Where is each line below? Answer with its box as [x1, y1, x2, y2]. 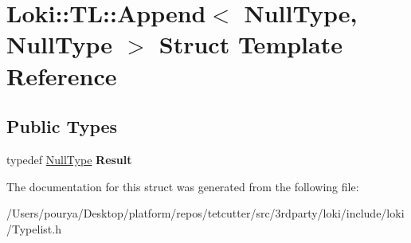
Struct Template [159, 28, 342, 61]
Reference [6, 59, 117, 92]
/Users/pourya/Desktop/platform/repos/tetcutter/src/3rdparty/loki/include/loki [6, 205, 405, 221]
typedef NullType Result [6, 151, 132, 167]
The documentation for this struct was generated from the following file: [6, 178, 359, 194]
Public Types [6, 114, 118, 139]
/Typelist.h [6, 220, 61, 237]
